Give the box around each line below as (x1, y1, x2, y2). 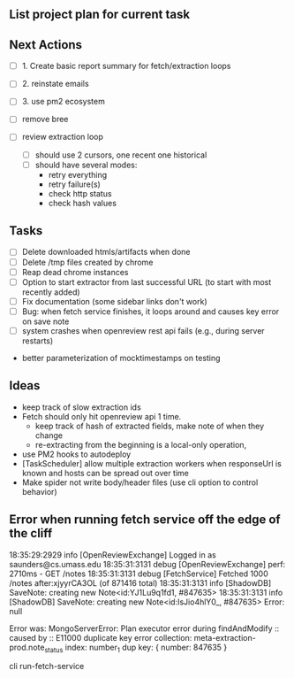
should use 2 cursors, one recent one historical (34, 150, 207, 160)
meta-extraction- (193, 632, 256, 643)
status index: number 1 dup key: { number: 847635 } (43, 642, 228, 654)
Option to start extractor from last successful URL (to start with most (21, 276, 272, 287)
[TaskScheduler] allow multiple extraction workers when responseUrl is (21, 458, 283, 468)
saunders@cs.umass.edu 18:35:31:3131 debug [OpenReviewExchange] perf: (9, 559, 286, 569)
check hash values (48, 197, 117, 208)
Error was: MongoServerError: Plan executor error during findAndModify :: (9, 623, 280, 634)
